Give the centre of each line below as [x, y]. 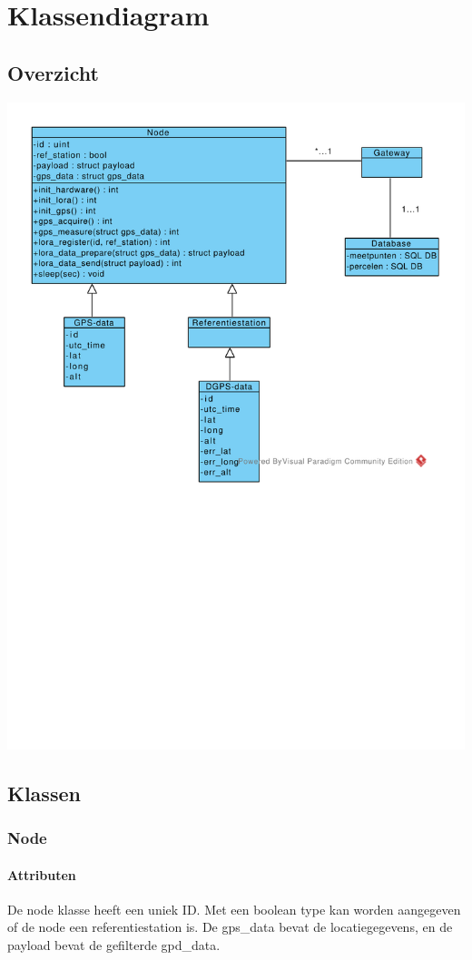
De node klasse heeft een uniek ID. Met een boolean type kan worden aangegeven [234, 909]
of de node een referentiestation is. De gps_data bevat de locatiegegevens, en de [230, 927]
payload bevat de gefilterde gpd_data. [114, 944]
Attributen [42, 874]
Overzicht [53, 72]
